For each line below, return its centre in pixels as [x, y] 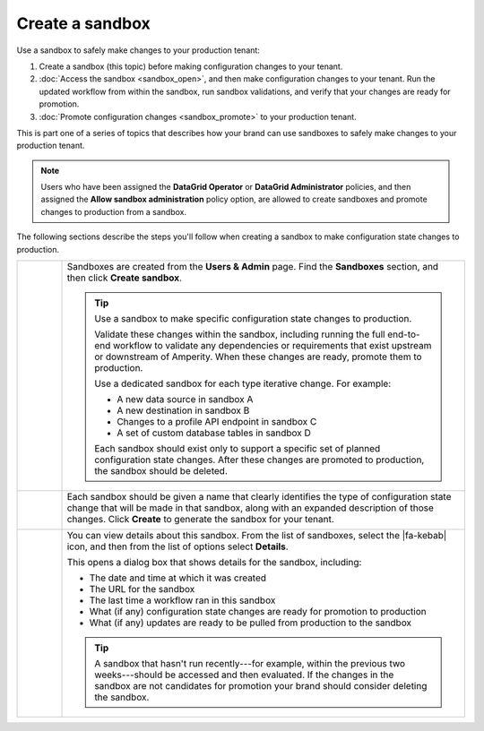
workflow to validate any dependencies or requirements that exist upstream [272, 346]
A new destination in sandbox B [183, 410]
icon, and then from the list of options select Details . [177, 546]
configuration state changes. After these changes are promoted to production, [259, 460]
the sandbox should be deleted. [161, 471]
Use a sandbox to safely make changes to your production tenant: [138, 50]
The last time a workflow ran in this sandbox [182, 600]
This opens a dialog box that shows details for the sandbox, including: [214, 563]
